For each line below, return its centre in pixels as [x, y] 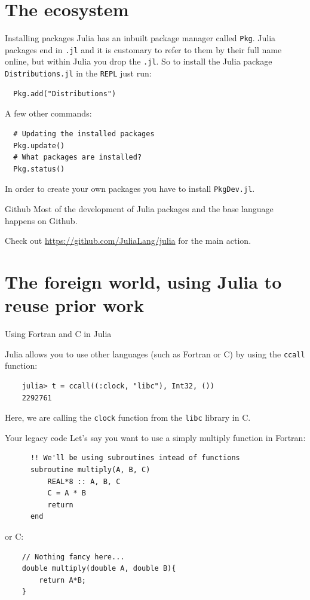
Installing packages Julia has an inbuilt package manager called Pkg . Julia [140, 38]
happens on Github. [41, 220]
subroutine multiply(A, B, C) [90, 469]
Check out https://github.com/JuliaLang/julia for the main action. [128, 241]
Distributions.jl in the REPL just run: [78, 73]
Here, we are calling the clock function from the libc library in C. [128, 417]
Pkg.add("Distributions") [65, 94]
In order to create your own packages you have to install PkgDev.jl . [130, 189]
